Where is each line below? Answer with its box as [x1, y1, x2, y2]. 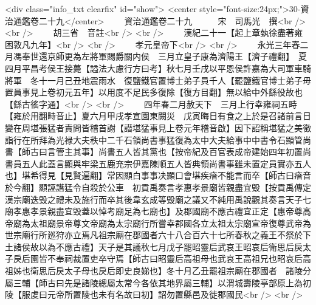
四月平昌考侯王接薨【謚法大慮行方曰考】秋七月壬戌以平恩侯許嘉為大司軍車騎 [5, 61, 311, 74]
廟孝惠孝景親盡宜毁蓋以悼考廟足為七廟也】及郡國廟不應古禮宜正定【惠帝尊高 [5, 205, 311, 218]
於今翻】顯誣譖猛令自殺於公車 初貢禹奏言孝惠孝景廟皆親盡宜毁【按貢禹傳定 [5, 180, 311, 193]
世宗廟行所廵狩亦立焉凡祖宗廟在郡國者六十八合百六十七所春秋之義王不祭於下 [5, 228, 311, 241]
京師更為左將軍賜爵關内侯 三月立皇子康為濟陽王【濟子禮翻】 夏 [47, 50, 307, 63]
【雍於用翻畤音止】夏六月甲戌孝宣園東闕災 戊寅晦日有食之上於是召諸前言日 [5, 109, 311, 122]
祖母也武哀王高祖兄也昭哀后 [191, 252, 303, 265]
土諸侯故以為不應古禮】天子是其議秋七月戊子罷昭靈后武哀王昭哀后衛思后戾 [5, 240, 303, 253]
